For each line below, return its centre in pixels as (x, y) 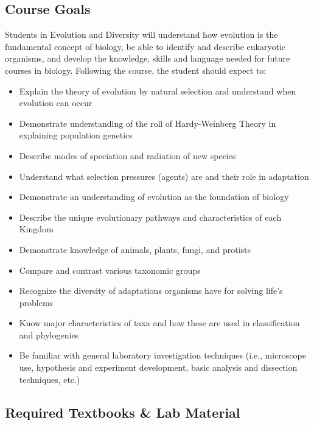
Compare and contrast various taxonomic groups (110, 270)
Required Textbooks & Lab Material (123, 412)
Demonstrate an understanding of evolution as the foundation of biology (154, 197)
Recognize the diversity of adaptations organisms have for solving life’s (151, 291)
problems (36, 302)
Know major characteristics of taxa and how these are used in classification (159, 323)
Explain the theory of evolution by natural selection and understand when (158, 91)
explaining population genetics (76, 135)
